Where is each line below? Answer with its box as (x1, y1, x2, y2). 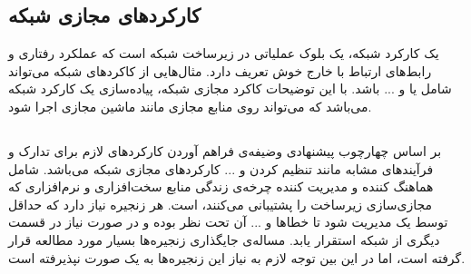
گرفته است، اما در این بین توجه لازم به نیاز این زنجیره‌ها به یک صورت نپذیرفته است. (8, 248, 466, 267)
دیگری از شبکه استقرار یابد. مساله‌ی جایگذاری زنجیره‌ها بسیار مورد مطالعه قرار (8, 230, 440, 249)
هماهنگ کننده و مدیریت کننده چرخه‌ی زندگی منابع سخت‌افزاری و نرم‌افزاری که (8, 177, 434, 196)
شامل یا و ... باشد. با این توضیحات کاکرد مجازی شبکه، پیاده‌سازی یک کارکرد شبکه (8, 79, 452, 98)
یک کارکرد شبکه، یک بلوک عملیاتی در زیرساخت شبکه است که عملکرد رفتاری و (8, 44, 439, 63)
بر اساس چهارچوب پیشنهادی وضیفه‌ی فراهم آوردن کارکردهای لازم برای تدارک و (8, 141, 442, 160)
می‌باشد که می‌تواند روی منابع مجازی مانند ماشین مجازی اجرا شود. (8, 96, 372, 115)
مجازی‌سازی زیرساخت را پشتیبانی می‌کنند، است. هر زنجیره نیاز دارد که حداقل (8, 194, 432, 213)
